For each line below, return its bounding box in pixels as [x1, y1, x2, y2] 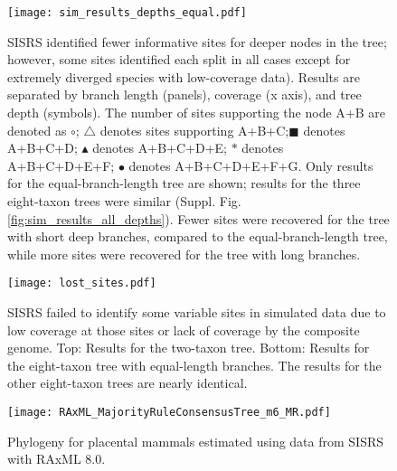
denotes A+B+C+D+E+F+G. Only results [128, 155, 373, 174]
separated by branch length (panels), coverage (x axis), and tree [7, 85, 362, 104]
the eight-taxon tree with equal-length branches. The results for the [7, 355, 382, 374]
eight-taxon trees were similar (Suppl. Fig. [7, 192, 241, 210]
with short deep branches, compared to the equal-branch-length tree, [7, 227, 388, 246]
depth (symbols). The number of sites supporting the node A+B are [7, 103, 385, 122]
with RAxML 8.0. [7, 449, 106, 468]
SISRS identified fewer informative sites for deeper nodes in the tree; [7, 32, 387, 51]
